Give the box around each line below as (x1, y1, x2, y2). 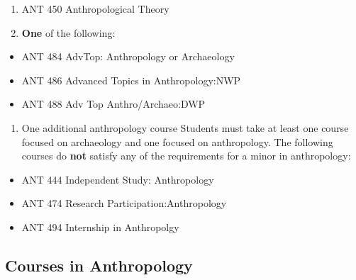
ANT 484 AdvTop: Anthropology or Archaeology (21, 49, 235, 64)
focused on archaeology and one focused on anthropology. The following (21, 134, 333, 149)
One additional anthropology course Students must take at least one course (21, 120, 349, 135)
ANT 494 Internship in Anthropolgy (21, 219, 179, 234)
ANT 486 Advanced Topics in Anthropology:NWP (21, 72, 241, 87)
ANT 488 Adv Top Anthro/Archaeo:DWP (21, 96, 206, 111)
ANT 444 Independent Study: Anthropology (21, 172, 214, 186)
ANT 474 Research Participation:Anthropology (21, 196, 227, 211)
